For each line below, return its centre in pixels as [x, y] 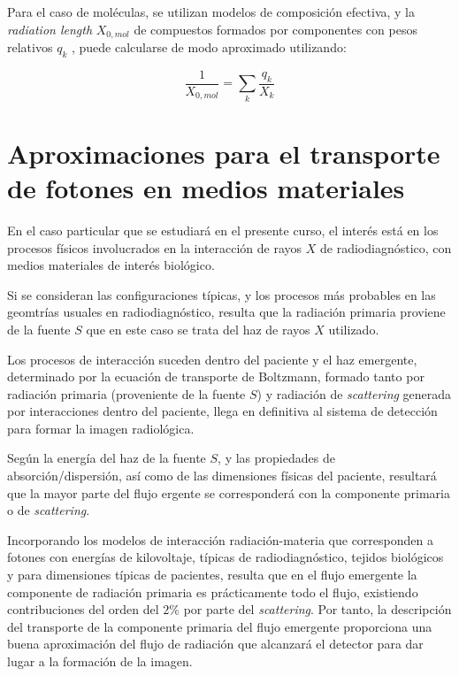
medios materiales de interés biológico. [111, 265]
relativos [30, 47]
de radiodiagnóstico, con [386, 247]
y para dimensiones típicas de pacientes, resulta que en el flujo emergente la [212, 575]
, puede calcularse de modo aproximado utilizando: [209, 47]
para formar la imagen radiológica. [101, 428]
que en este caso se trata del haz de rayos [198, 329]
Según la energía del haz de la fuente [107, 458]
